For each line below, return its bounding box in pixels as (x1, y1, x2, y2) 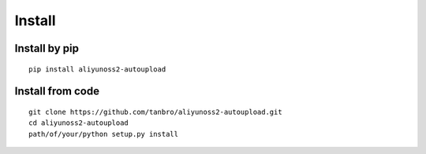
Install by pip (14, 42, 79, 55)
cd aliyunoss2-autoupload (28, 119, 129, 127)
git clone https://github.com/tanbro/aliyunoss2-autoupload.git (28, 107, 283, 116)
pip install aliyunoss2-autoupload (28, 64, 166, 74)
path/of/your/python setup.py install (28, 130, 179, 138)
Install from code (14, 85, 100, 98)
